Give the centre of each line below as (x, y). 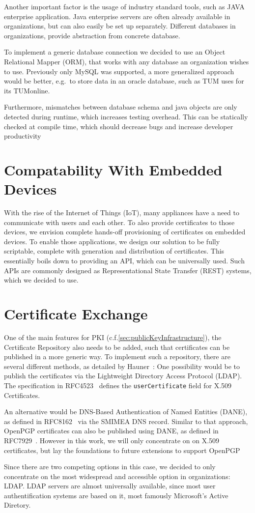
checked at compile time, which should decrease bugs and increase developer (119, 126)
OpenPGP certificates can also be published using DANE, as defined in (111, 431)
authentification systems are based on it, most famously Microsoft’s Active (116, 495)
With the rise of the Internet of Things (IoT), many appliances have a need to (122, 213)
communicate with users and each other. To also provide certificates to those (119, 222)
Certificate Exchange (76, 313)
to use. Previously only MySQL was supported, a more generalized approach (119, 71)
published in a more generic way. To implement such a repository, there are (117, 356)
